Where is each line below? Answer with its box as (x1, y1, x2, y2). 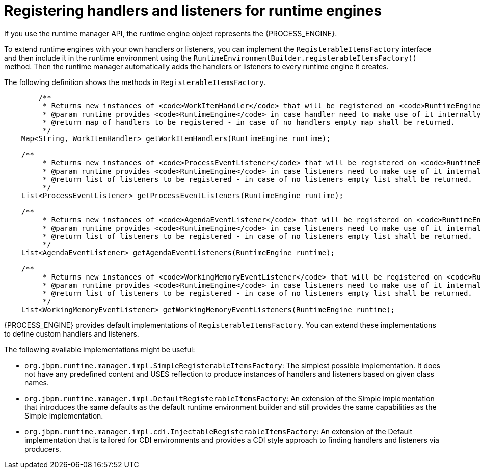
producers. (24, 444, 61, 453)
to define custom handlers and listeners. (4, 329, 139, 338)
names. (24, 378, 49, 387)
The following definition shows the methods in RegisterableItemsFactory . (4, 77, 266, 87)
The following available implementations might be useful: (4, 345, 195, 354)
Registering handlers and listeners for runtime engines (4, 2, 382, 19)
